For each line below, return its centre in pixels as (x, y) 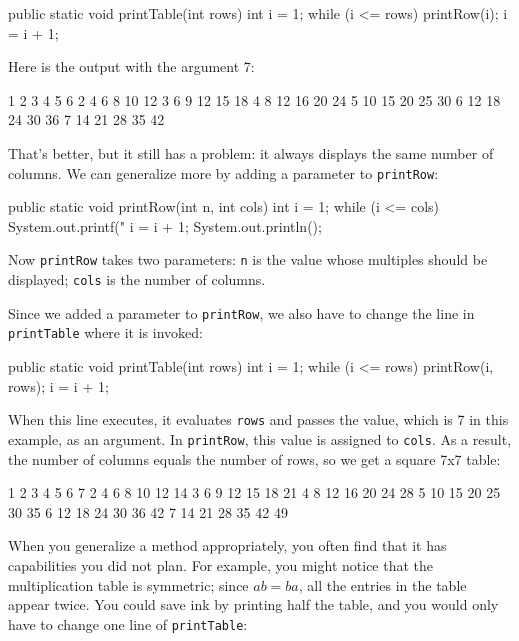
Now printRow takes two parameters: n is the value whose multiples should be (248, 259)
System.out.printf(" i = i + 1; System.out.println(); (165, 225)
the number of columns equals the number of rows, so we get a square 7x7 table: (254, 458)
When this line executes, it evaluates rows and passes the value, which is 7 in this (258, 419)
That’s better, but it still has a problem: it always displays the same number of (251, 152)
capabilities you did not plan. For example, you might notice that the (221, 564)
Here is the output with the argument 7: (131, 66)
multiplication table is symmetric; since (128, 584)
